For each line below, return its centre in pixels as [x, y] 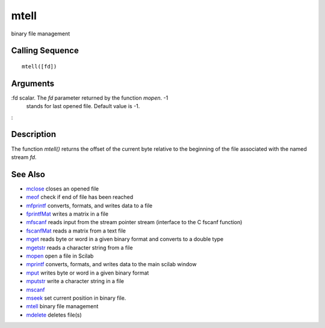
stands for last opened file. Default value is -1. [83, 106]
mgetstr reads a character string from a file [79, 248]
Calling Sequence [45, 51]
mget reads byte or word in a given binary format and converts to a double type [125, 239]
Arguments [33, 83]
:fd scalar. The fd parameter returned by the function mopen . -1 [90, 98]
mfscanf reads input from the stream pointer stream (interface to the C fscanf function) [134, 222]
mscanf [36, 290]
